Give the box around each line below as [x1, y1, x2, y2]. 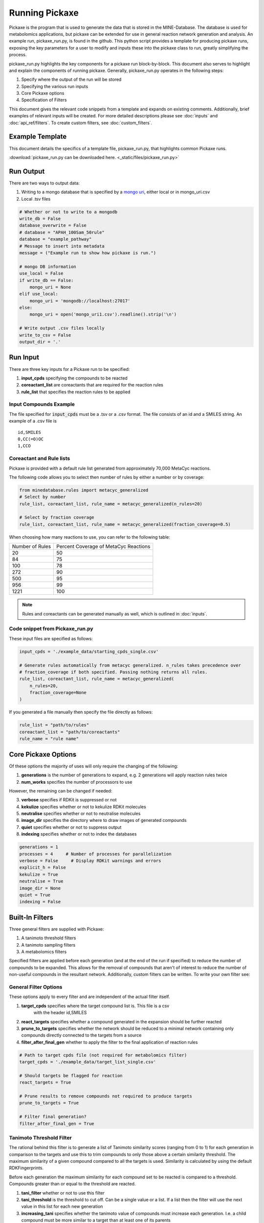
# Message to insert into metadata [19, 243, 105, 249]
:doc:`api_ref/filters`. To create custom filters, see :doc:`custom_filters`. [9, 120, 153, 126]
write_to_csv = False [19, 332, 71, 338]
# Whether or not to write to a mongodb [19, 209, 117, 215]
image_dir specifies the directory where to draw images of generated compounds [21, 817, 187, 823]
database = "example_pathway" [19, 236, 92, 242]
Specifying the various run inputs [21, 83, 88, 89]
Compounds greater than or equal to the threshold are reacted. [9, 1181, 136, 1187]
